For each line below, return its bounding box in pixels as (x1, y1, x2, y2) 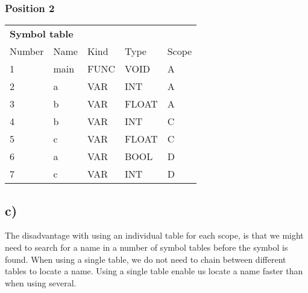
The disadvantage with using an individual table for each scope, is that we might (5, 229, 304, 242)
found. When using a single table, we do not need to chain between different (5, 253, 286, 265)
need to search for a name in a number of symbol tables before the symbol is (5, 241, 288, 254)
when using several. (5, 276, 77, 289)
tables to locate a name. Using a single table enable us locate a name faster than (5, 265, 303, 277)
